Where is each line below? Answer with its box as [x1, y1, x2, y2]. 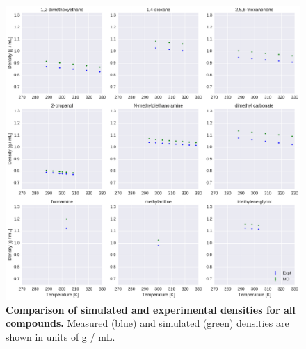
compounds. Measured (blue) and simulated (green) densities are [6, 316, 289, 330]
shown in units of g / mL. [6, 329, 115, 343]
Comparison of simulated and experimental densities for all [6, 302, 296, 316]
